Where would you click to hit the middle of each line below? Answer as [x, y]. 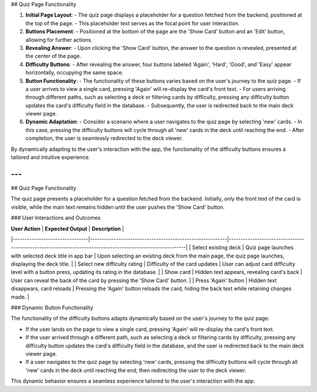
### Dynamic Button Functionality [52, 307]
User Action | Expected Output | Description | [68, 228]
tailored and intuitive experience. [50, 157]
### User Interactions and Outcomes [56, 218]
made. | [20, 297]
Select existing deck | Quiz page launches [242, 248]
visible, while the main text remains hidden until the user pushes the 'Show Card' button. [118, 207]
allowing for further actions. [59, 40]
